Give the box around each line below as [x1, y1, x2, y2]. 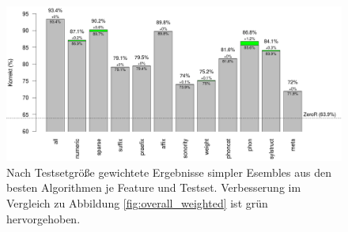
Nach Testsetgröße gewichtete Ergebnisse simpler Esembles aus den [6, 163, 331, 180]
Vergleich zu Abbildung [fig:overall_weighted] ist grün [6, 195, 268, 211]
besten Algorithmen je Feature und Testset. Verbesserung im [6, 179, 301, 196]
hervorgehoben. [6, 210, 81, 226]
